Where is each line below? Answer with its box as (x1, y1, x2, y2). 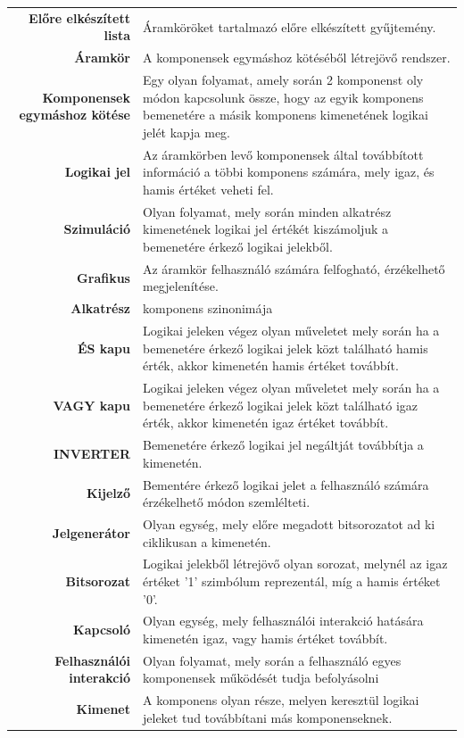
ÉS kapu (77, 338, 130, 357)
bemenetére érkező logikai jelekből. (142, 236, 333, 255)
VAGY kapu (53, 395, 130, 414)
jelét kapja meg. (142, 122, 230, 141)
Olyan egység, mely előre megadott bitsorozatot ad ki (142, 514, 435, 533)
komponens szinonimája (142, 299, 273, 318)
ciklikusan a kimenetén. (142, 532, 271, 551)
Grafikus (77, 268, 130, 286)
